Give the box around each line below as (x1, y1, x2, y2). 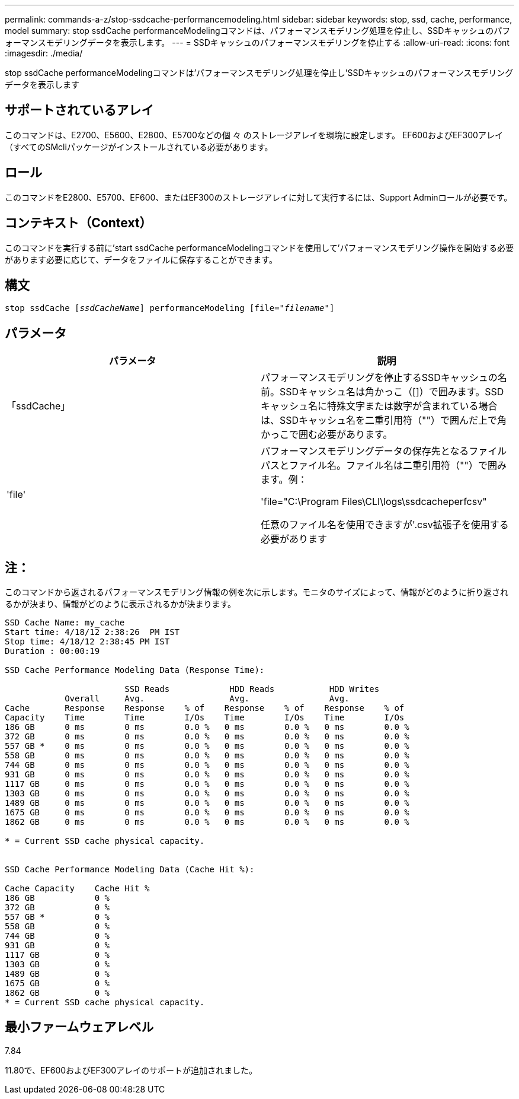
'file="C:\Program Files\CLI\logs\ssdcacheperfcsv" (261, 495, 487, 508)
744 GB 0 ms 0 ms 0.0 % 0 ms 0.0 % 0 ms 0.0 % (5, 760, 409, 770)
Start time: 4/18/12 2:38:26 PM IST (5, 627, 180, 637)
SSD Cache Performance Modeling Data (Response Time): (5, 665, 265, 675)
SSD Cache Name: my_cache (5, 618, 125, 628)
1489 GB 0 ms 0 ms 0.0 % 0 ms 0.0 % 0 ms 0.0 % (5, 798, 409, 808)
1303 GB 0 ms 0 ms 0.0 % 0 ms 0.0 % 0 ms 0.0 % (5, 789, 409, 799)
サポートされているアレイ (5, 103, 154, 118)
